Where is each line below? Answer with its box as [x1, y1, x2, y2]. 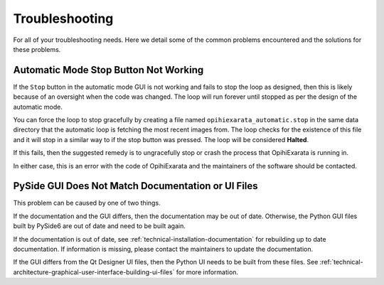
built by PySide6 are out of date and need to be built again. [13, 222, 186, 230]
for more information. [176, 267, 238, 276]
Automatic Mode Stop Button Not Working [13, 64, 204, 76]
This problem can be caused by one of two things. [13, 199, 161, 208]
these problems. [13, 45, 61, 53]
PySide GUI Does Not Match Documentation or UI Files [13, 180, 259, 192]
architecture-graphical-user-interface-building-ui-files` [13, 267, 175, 276]
